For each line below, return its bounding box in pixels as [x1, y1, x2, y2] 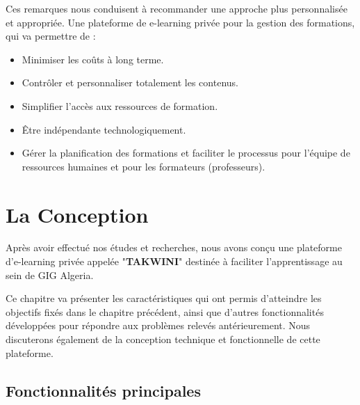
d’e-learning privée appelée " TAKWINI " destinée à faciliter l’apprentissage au [6, 254, 343, 269]
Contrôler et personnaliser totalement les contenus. [22, 75, 238, 90]
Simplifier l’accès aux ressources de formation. [22, 98, 218, 113]
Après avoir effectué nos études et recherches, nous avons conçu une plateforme [6, 240, 342, 255]
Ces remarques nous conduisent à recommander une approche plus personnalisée [6, 1, 347, 15]
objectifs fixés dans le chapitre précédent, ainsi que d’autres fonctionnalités [6, 304, 324, 319]
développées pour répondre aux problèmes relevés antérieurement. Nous [6, 318, 311, 333]
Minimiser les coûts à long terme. [22, 51, 164, 66]
